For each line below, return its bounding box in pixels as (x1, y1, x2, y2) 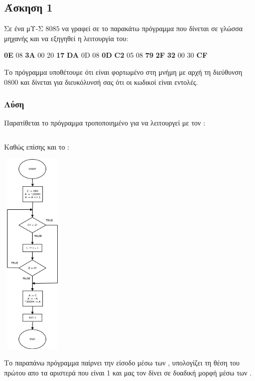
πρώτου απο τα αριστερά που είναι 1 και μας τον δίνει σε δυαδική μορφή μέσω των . (4, 367, 252, 377)
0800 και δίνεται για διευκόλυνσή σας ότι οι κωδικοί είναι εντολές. (4, 76, 198, 87)
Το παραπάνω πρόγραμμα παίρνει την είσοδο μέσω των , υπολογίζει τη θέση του (4, 357, 240, 368)
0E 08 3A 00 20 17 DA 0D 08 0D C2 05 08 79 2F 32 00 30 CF (4, 50, 208, 60)
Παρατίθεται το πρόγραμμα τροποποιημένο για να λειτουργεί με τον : (4, 117, 205, 128)
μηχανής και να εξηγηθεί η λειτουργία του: (4, 33, 129, 43)
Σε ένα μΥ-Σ (4, 23, 44, 34)
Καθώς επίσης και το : (4, 141, 70, 152)
